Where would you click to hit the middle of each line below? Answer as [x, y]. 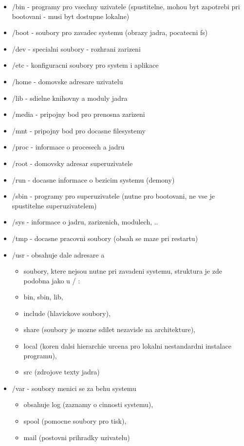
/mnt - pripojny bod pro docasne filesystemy [79, 130]
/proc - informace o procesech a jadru [68, 147]
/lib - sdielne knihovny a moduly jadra [70, 98]
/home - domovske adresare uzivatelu [67, 81]
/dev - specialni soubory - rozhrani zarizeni [76, 48]
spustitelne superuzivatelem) [54, 205]
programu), [40, 355]
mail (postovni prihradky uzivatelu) [77, 437]
